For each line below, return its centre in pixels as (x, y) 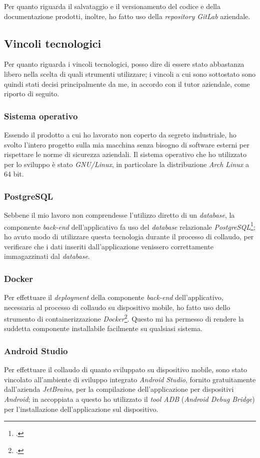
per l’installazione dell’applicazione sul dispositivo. (81, 409)
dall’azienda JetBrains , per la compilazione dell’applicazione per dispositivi (119, 389)
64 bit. (14, 174)
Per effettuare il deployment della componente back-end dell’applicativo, (114, 297)
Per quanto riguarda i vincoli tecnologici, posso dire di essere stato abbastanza (124, 64)
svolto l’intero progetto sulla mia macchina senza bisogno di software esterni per (127, 144)
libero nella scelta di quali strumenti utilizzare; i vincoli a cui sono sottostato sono (130, 73)
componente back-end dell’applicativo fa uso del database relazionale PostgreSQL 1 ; (130, 226)
